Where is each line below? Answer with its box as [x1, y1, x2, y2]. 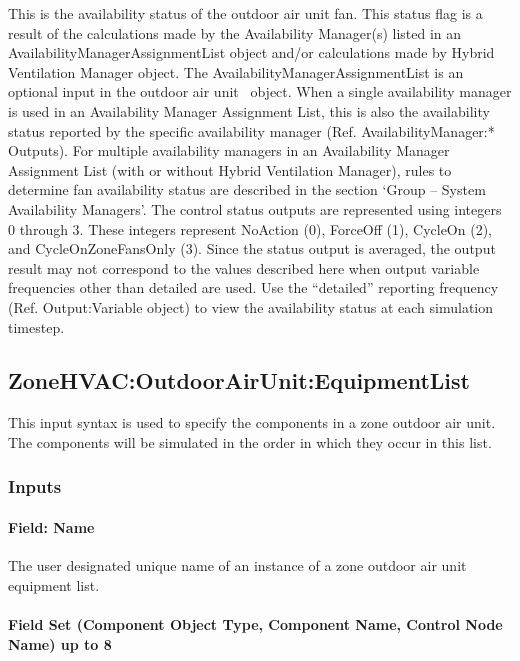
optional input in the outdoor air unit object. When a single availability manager [8, 81, 512, 102]
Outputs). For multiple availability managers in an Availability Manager [8, 140, 450, 161]
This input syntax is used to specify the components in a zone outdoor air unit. [8, 412, 496, 433]
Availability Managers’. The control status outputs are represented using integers [8, 198, 502, 219]
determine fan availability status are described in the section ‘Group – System [8, 179, 486, 200]
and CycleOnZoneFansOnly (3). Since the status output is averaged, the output [8, 238, 496, 259]
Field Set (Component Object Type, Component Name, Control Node [8, 613, 503, 634]
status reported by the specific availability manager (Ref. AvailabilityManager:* [8, 120, 495, 141]
